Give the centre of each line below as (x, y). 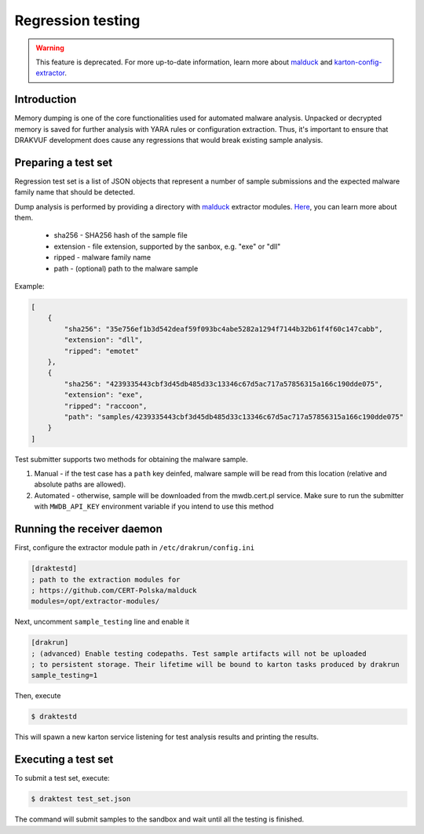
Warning (50, 48)
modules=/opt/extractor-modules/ (95, 601)
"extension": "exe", (104, 395)
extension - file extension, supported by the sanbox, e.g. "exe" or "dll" (167, 246)
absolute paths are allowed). (80, 484)
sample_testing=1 (64, 676)
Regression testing (77, 20)
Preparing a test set (64, 162)
